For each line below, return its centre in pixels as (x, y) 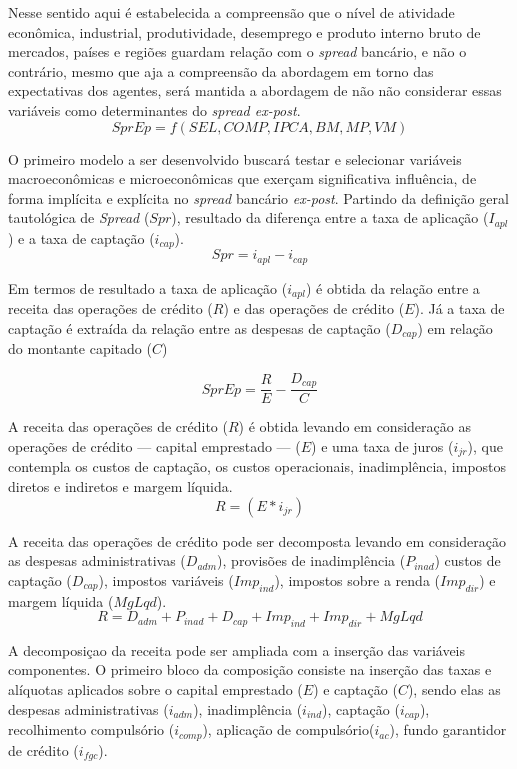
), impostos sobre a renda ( (357, 579)
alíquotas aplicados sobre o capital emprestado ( (155, 689)
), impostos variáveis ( (166, 579)
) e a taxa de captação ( (81, 237)
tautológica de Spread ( (79, 217)
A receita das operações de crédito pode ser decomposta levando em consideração (257, 540)
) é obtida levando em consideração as (354, 426)
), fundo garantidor (448, 729)
